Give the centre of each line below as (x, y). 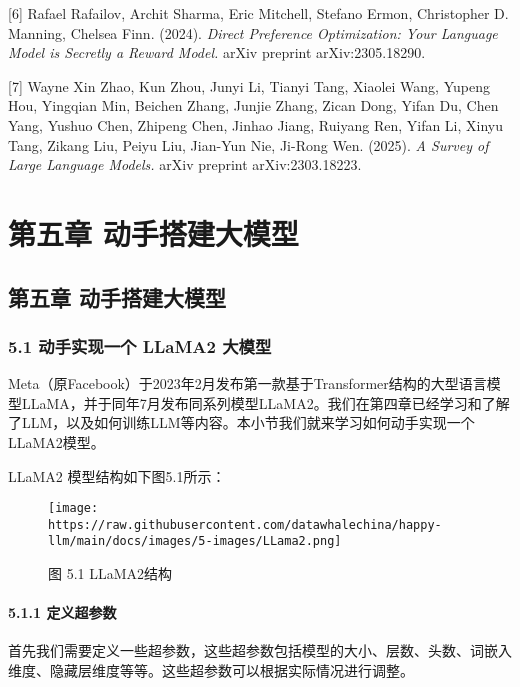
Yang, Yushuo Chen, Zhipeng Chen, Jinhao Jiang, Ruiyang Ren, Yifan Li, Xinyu (256, 124)
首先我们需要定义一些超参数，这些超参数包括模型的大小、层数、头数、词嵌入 (260, 650)
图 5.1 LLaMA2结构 (110, 573)
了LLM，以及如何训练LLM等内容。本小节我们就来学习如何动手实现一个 (241, 422)
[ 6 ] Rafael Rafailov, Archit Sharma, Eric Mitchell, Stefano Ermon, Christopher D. (258, 13)
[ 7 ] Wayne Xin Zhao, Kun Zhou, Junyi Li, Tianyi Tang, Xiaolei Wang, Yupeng (249, 85)
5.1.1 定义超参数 (62, 612)
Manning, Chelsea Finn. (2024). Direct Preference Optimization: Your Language (253, 32)
